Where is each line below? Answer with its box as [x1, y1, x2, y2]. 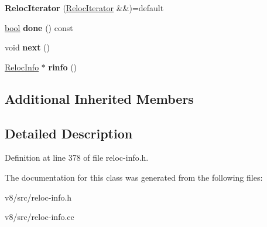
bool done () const [5, 21, 73, 33]
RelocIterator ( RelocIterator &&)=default [5, 2, 164, 13]
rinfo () [48, 60, 77, 73]
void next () [5, 41, 50, 53]
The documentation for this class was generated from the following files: [5, 171, 263, 183]
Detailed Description [5, 124, 133, 142]
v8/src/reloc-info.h [5, 191, 72, 203]
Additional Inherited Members [5, 89, 194, 107]
